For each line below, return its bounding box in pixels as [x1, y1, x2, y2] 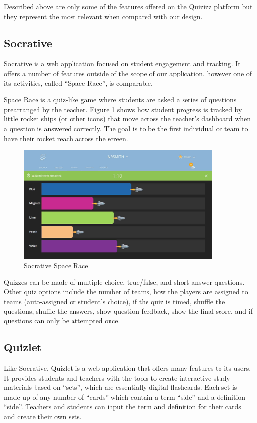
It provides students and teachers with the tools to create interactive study [4, 372, 230, 383]
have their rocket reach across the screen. [4, 133, 128, 143]
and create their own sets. [4, 411, 82, 421]
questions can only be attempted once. [4, 315, 120, 326]
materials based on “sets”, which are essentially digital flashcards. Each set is [4, 382, 237, 392]
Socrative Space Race [24, 260, 88, 270]
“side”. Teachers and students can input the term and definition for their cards [4, 401, 241, 412]
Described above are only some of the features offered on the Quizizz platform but [4, 1, 253, 11]
